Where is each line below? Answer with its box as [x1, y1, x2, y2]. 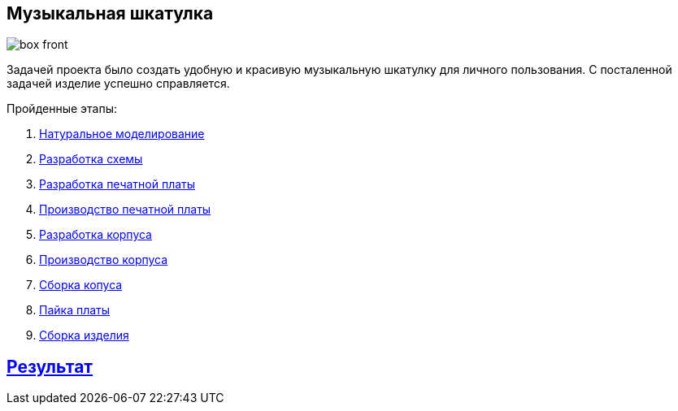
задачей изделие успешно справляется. [7, 76, 230, 91]
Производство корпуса [39, 253, 168, 267]
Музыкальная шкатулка [7, 3, 214, 24]
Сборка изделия [39, 328, 129, 343]
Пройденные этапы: [7, 102, 118, 116]
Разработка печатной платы [39, 177, 196, 192]
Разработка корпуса [39, 227, 152, 242]
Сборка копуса [39, 278, 123, 292]
